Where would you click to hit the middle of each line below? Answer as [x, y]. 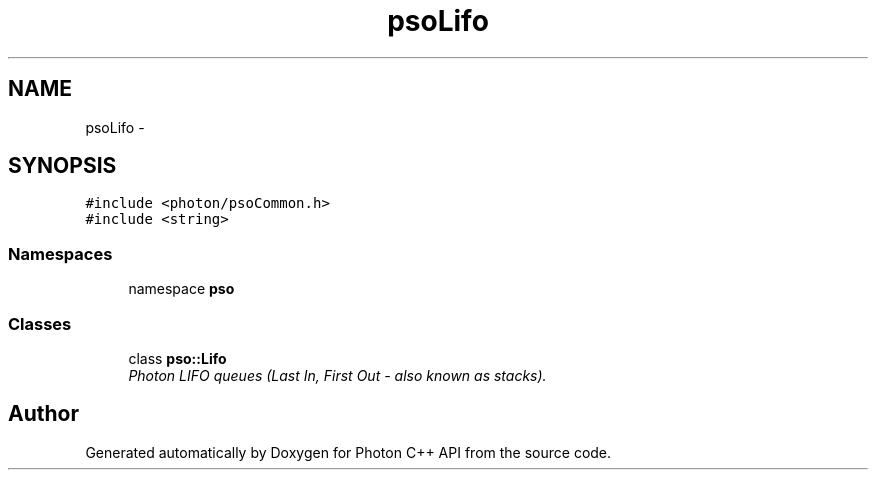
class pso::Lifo [177, 358]
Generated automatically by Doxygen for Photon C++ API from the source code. [348, 452]
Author [43, 414]
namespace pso [181, 289]
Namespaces [60, 253]
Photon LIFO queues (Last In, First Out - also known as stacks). [337, 375]
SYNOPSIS [62, 166]
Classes [40, 323]
